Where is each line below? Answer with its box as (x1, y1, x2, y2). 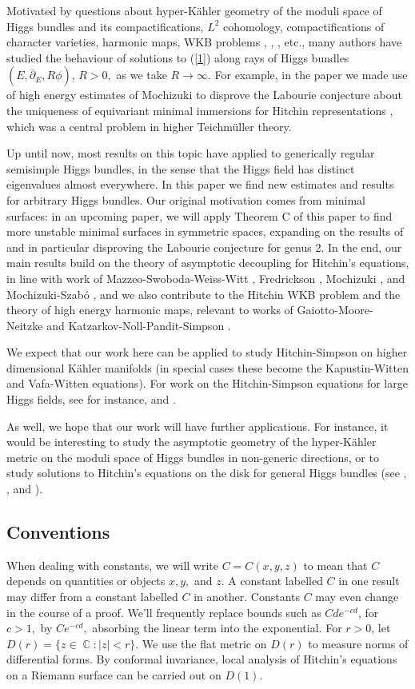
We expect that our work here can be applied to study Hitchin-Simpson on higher (6, 344, 408, 360)
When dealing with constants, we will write (6, 556, 219, 573)
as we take (116, 66, 167, 83)
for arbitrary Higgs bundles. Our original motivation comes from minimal (6, 191, 365, 208)
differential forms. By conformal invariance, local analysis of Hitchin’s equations (6, 651, 397, 667)
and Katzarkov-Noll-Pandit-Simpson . (46, 317, 231, 333)
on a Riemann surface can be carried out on (6, 666, 221, 683)
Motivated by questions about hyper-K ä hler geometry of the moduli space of (6, 2, 382, 18)
